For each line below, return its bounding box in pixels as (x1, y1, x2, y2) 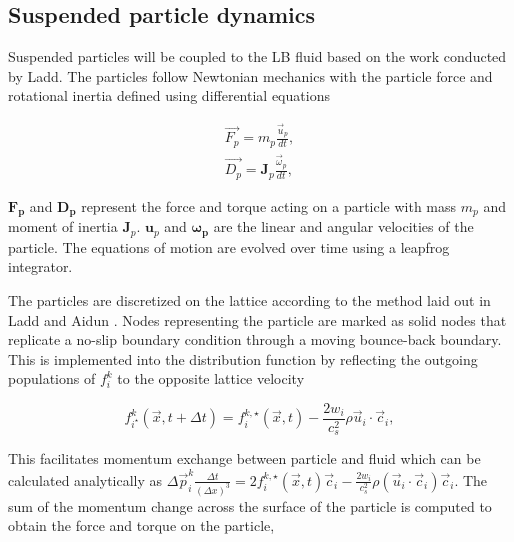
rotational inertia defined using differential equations (8, 85, 330, 106)
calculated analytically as (8, 469, 163, 490)
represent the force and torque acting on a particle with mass (81, 195, 457, 216)
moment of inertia (8, 216, 118, 237)
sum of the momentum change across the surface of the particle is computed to (8, 495, 492, 516)
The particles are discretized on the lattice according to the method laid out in (8, 289, 491, 310)
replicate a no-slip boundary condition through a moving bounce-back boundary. (8, 329, 502, 350)
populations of (8, 368, 96, 389)
